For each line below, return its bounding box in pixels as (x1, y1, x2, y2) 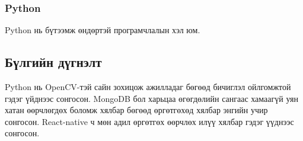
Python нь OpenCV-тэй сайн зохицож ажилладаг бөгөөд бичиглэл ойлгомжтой (5, 81, 291, 93)
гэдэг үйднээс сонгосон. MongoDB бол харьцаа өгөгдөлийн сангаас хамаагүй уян (5, 92, 298, 104)
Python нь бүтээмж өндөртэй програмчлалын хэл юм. (5, 24, 200, 36)
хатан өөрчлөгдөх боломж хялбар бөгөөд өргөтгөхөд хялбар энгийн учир (5, 104, 268, 116)
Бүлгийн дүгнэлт (5, 53, 102, 71)
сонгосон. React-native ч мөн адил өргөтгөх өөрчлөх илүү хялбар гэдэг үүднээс (5, 115, 294, 127)
